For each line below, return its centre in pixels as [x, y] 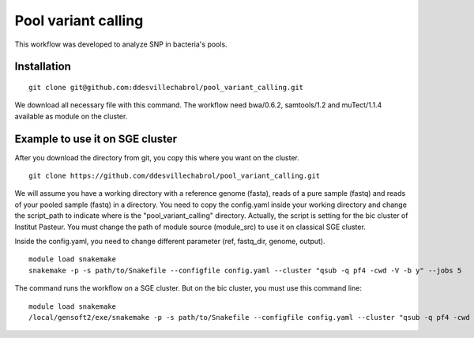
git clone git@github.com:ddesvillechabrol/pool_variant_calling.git [166, 87]
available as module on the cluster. [71, 116]
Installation [43, 67]
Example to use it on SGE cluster [96, 139]
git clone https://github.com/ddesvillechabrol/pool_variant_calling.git [175, 176]
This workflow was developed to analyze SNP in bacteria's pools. [121, 44]
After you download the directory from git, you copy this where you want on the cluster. [157, 157]
